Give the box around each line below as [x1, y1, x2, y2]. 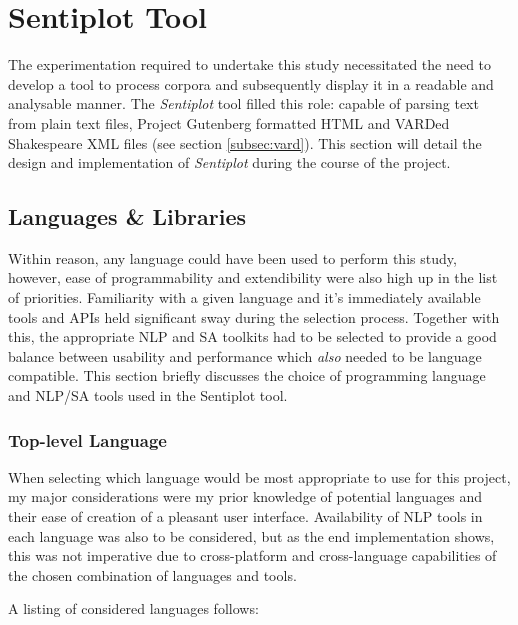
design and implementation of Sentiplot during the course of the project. [8, 152, 451, 173]
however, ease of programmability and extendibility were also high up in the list [8, 267, 498, 288]
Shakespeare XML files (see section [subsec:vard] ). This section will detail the [8, 132, 482, 153]
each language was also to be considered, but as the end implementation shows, [8, 525, 495, 546]
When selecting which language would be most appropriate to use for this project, [8, 466, 511, 487]
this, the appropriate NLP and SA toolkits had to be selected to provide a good [8, 326, 497, 347]
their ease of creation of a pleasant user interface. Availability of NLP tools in [8, 506, 483, 527]
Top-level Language [8, 427, 167, 452]
